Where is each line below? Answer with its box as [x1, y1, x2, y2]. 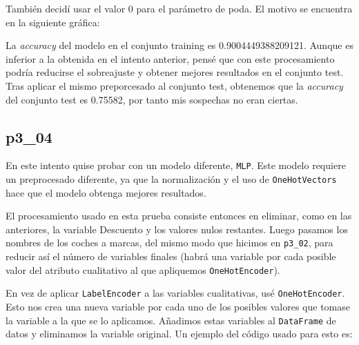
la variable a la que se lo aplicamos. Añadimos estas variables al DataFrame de [6, 313, 336, 327]
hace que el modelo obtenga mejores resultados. [6, 185, 206, 199]
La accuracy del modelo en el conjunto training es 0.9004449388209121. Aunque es [6, 38, 353, 52]
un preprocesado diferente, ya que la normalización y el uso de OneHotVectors [6, 172, 337, 186]
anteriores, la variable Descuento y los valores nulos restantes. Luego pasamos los [6, 221, 348, 236]
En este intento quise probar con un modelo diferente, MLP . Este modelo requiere [6, 158, 346, 172]
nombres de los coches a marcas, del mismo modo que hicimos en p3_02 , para [6, 235, 333, 250]
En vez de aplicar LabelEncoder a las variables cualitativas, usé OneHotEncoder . [6, 286, 345, 300]
